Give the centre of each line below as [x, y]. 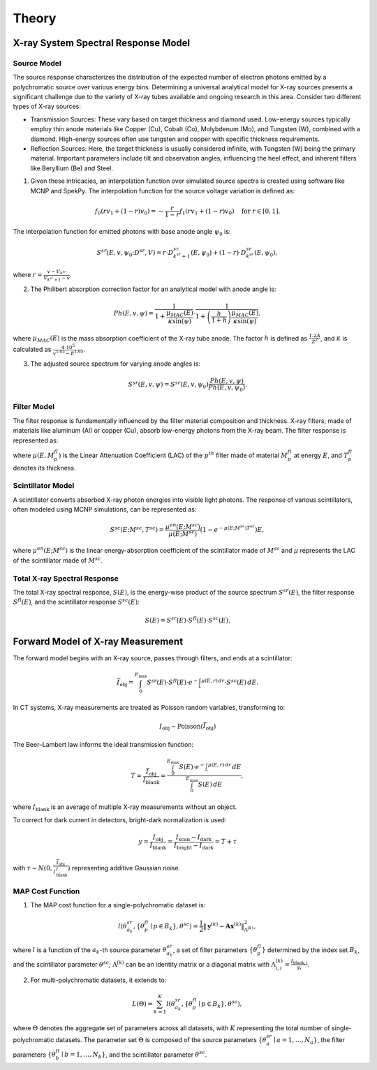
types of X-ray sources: [47, 106]
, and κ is [334, 338]
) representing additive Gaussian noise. [124, 868]
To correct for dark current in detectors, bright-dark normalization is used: [120, 819]
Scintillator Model [44, 486]
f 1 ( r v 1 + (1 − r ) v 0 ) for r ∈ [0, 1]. [230, 211]
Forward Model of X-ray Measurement [98, 641]
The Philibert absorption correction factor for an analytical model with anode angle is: [153, 289]
